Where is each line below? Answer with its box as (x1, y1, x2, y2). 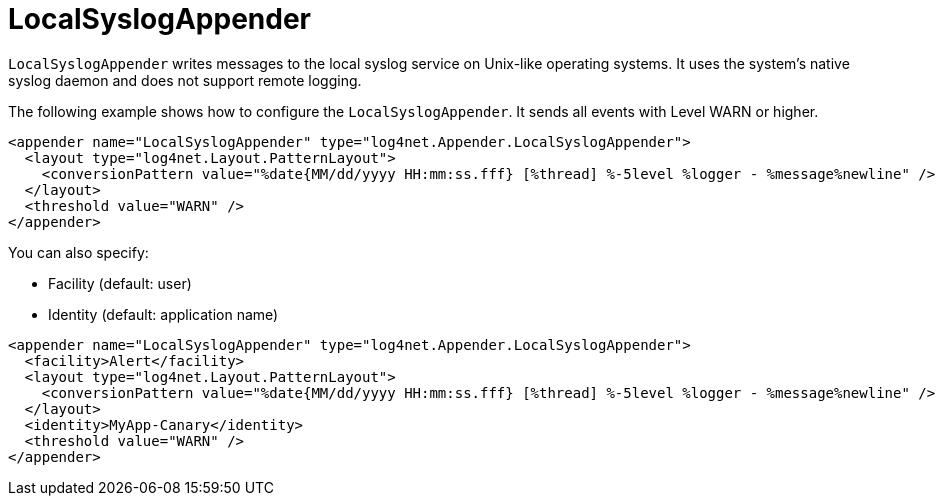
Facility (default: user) (48, 274, 192, 292)
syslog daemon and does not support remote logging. (8, 71, 362, 89)
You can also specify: (8, 243, 149, 261)
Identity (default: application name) (48, 305, 279, 323)
